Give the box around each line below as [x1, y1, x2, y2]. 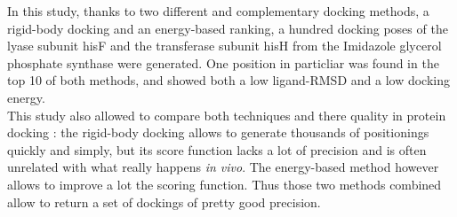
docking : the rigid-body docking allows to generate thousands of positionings [7, 123, 429, 142]
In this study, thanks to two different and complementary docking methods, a [7, 2, 429, 19]
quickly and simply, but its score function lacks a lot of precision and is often [7, 140, 427, 159]
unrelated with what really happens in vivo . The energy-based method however [7, 158, 439, 176]
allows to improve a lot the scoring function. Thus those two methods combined [7, 174, 442, 193]
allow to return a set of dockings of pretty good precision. [7, 192, 321, 211]
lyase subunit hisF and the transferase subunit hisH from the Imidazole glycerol [7, 36, 442, 55]
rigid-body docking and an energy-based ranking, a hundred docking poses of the [7, 19, 448, 37]
